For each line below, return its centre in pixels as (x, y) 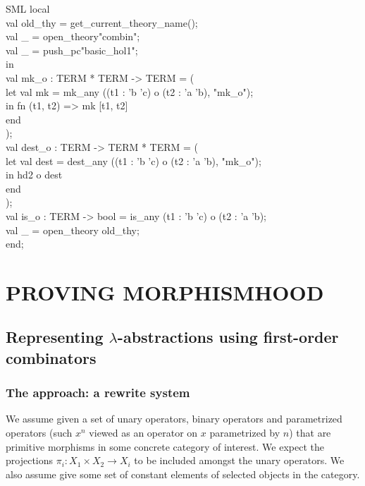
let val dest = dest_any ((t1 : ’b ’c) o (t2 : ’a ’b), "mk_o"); (134, 160)
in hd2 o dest (34, 175)
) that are (310, 433)
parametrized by (245, 433)
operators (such (39, 433)
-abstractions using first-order (228, 337)
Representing (55, 337)
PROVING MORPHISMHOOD (165, 292)
